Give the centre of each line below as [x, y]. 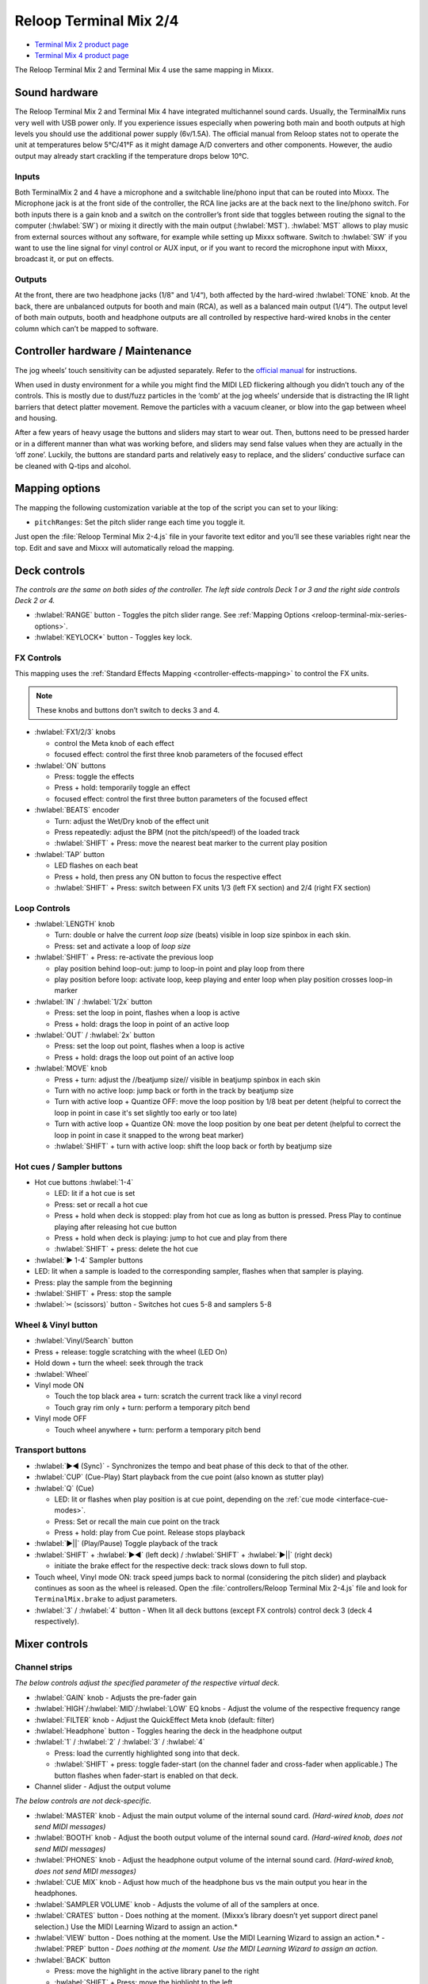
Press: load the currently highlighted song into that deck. [147, 1753]
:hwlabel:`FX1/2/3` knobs [75, 732]
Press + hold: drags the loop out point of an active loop [144, 1057]
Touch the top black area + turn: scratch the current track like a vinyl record [178, 1396]
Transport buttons [50, 1450]
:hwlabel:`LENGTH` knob [75, 924]
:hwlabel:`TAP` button [70, 854]
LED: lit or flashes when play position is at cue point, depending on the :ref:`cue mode [194, 1499]
